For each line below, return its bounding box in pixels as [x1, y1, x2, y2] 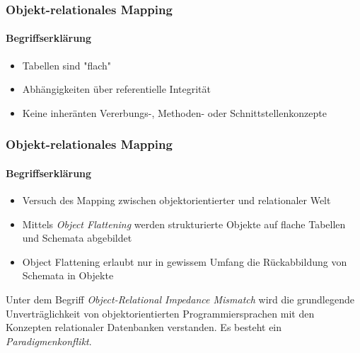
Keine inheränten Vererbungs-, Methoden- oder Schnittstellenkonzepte [22, 105, 327, 120]
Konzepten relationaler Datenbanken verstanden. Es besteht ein [6, 320, 282, 335]
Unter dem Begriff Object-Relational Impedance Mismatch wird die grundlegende [6, 292, 354, 307]
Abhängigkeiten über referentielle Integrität [22, 82, 211, 96]
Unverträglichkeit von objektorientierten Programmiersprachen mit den [6, 306, 315, 320]
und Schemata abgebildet [22, 230, 132, 245]
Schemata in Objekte [22, 268, 114, 283]
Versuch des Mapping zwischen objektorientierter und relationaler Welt [22, 193, 331, 208]
